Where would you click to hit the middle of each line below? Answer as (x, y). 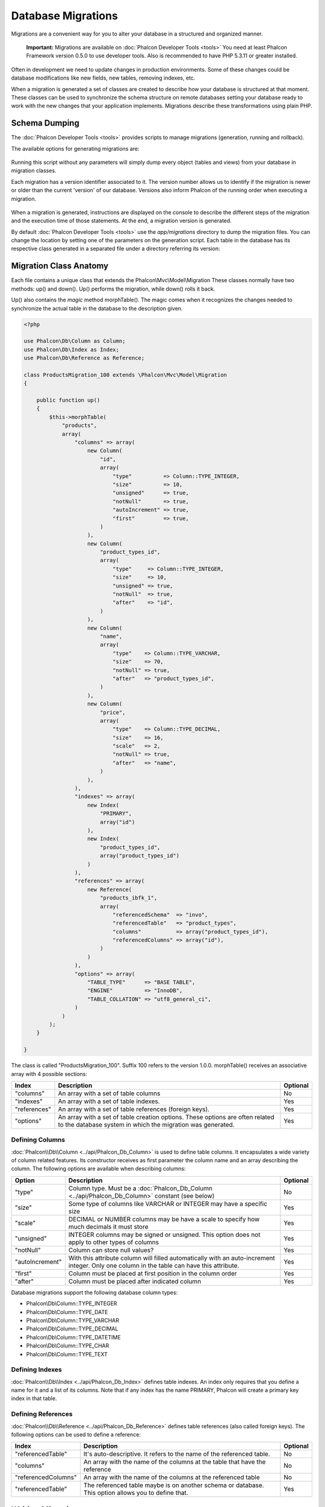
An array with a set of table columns (109, 1093)
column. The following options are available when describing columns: (98, 1169)
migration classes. (34, 171)
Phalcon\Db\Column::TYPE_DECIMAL (72, 1329)
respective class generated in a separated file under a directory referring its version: (116, 249)
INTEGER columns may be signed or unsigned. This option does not (164, 1235)
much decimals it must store (108, 1227)
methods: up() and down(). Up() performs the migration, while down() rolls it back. (113, 289)
